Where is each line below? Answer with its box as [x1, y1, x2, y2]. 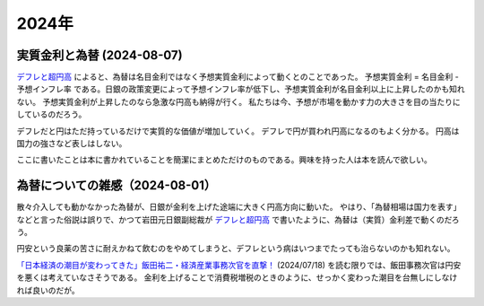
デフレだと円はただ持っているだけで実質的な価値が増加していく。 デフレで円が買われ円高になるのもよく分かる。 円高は [16, 126, 460, 136]
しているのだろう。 [16, 109, 87, 120]
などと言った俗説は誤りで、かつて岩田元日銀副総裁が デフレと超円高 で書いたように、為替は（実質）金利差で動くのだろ [16, 214, 461, 224]
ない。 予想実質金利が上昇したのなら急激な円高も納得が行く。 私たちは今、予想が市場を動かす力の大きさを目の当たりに [16, 96, 461, 107]
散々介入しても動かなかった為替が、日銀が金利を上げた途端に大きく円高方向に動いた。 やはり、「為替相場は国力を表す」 [16, 202, 462, 213]
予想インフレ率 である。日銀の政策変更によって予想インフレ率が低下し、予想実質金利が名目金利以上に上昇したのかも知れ [16, 83, 465, 94]
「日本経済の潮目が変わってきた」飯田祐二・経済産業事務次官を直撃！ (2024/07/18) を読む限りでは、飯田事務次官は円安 [16, 259, 462, 270]
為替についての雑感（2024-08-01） [16, 178, 217, 193]
